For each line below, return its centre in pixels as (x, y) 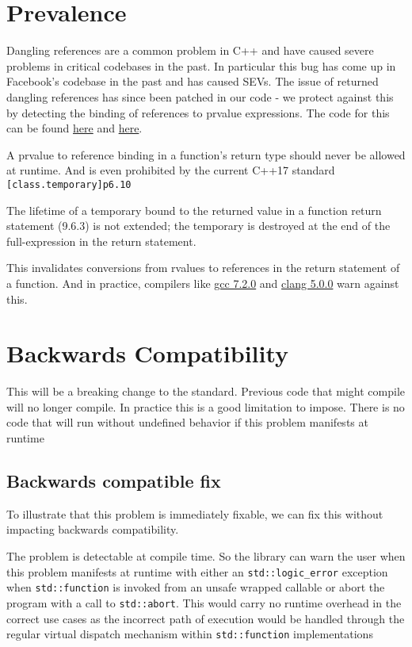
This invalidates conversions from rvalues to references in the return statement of (203, 268)
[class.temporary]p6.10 (69, 184)
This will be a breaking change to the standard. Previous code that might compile (206, 391)
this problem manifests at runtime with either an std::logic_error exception (197, 571)
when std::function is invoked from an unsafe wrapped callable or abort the (196, 587)
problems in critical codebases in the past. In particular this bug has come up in (201, 65)
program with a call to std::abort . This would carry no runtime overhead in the (204, 602)
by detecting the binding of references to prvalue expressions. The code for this (198, 112)
